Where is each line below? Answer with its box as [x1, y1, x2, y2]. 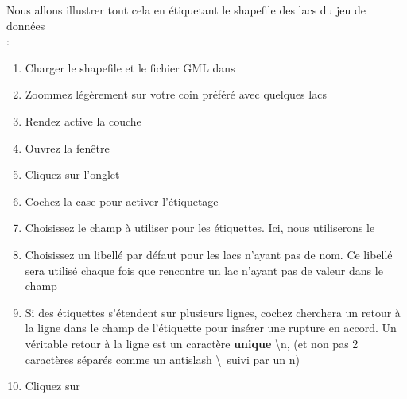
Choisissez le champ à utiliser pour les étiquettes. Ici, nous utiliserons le [25, 219, 375, 236]
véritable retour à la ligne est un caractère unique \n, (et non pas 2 [25, 335, 359, 351]
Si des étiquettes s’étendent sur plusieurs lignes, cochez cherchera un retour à [25, 304, 401, 320]
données [6, 17, 45, 33]
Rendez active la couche [25, 112, 141, 129]
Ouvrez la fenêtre [25, 139, 110, 156]
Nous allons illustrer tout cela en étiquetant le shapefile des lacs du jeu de [6, 2, 366, 17]
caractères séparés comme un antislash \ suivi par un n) [25, 351, 300, 367]
